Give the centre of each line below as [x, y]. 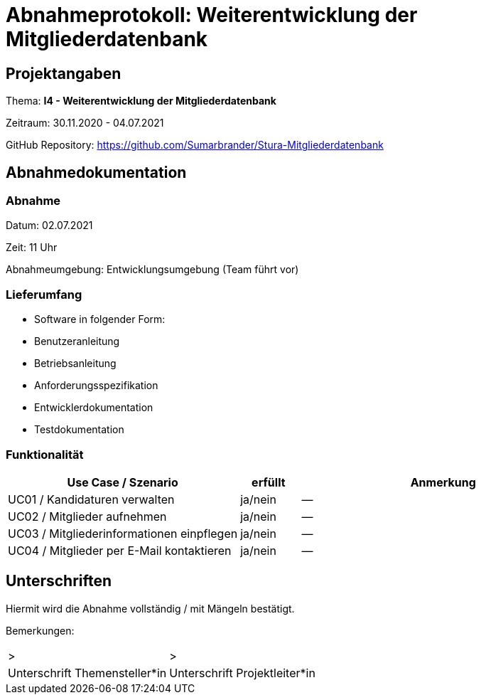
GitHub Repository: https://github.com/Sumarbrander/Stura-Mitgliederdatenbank [195, 145]
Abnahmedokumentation [96, 172]
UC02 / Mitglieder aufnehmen [87, 516]
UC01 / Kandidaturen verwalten [91, 499]
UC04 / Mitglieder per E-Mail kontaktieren [120, 550]
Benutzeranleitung [77, 341]
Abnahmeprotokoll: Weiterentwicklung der [212, 15]
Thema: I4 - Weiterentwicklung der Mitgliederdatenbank [141, 101]
